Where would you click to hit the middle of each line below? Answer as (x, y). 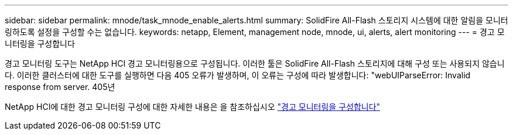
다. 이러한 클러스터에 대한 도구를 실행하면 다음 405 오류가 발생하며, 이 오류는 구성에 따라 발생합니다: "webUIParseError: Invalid (238, 75)
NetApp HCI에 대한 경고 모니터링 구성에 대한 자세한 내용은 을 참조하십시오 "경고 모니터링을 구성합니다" (193, 107)
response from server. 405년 (60, 87)
